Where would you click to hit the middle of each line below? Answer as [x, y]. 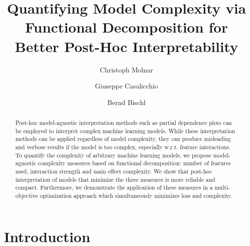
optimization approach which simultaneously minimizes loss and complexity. [136, 195]
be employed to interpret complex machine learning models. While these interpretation [125, 131]
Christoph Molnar [126, 69]
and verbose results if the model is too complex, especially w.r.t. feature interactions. [123, 147]
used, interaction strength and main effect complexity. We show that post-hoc [114, 171]
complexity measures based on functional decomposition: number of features [134, 163]
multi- [222, 187]
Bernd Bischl [126, 102]
